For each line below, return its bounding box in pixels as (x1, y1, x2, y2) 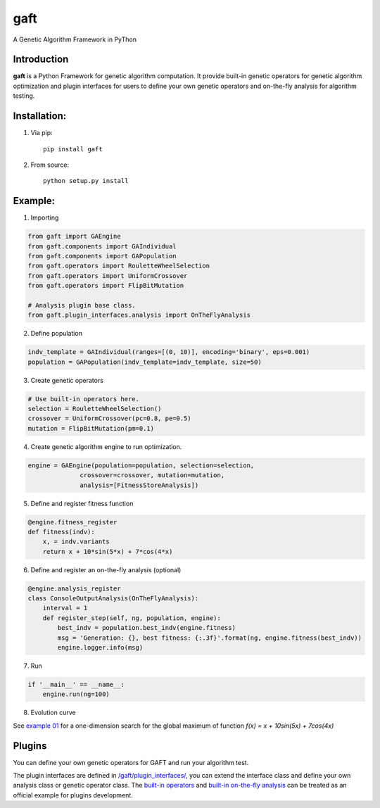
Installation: (13, 110, 67, 122)
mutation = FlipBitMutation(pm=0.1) (27, 424, 155, 432)
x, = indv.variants (42, 538, 110, 545)
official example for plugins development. (13, 790, 133, 799)
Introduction (13, 53, 69, 65)
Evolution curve (30, 708, 77, 717)
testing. (13, 91, 35, 100)
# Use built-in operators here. (27, 395, 140, 403)
